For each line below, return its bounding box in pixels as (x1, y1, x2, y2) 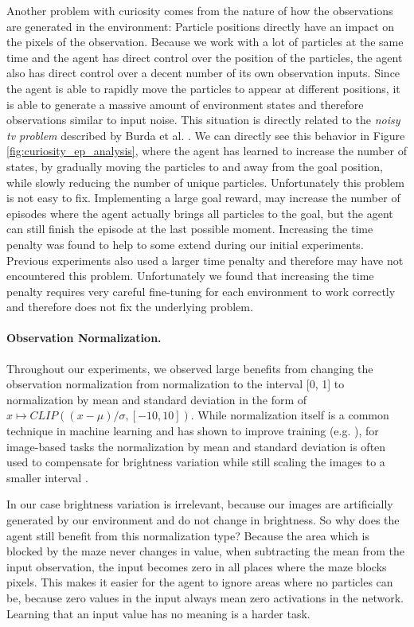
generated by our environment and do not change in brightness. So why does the (6, 512, 400, 528)
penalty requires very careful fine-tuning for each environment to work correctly (6, 282, 396, 299)
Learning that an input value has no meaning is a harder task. (6, 605, 310, 621)
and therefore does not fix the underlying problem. (6, 298, 253, 315)
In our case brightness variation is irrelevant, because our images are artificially (6, 496, 393, 512)
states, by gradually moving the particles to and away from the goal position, (6, 158, 383, 174)
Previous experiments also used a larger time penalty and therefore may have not (6, 251, 404, 268)
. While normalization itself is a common (190, 407, 389, 423)
